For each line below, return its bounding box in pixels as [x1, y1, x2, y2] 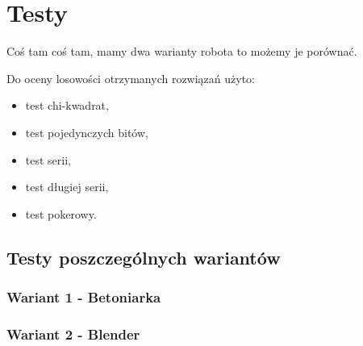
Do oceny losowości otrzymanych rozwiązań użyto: [6, 69, 255, 86]
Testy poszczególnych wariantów [6, 244, 281, 269]
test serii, [25, 151, 71, 168]
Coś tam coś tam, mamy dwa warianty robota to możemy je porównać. [6, 43, 357, 60]
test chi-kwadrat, [25, 97, 109, 114]
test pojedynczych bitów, [25, 123, 148, 140]
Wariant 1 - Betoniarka [6, 286, 161, 306]
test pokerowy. [25, 205, 97, 222]
